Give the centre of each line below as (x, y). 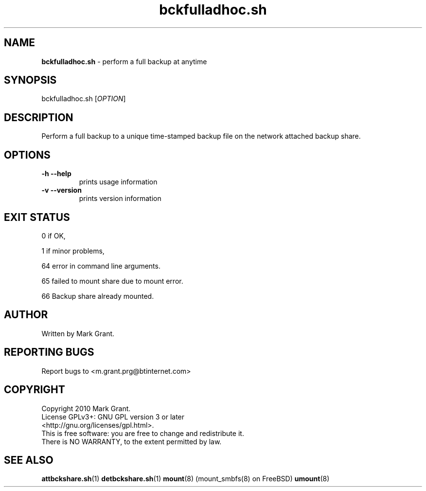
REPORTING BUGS (49, 352)
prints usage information (118, 182)
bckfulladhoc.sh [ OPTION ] (84, 99)
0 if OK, (53, 236)
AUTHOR (26, 315)
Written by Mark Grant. (78, 333)
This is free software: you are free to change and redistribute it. (143, 433)
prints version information (120, 199)
